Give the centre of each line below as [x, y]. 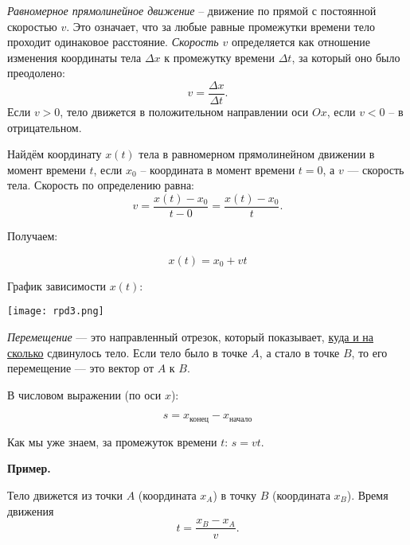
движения [31, 510]
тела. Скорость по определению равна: [101, 185]
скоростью [32, 26]
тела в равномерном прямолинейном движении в [257, 154]
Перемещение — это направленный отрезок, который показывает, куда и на [191, 336]
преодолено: [36, 73]
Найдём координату [55, 154]
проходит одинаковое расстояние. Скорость [113, 42]
